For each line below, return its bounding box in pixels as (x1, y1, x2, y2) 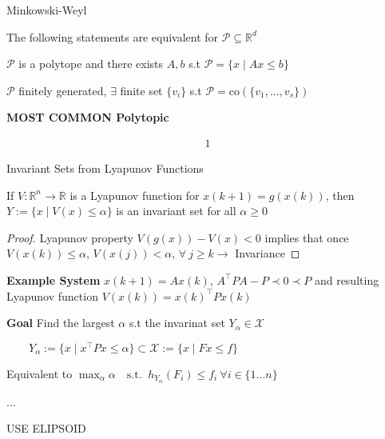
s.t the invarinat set (129, 314, 225, 331)
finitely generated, (18, 82, 107, 98)
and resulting (314, 271, 379, 288)
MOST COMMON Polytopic (6, 109, 169, 126)
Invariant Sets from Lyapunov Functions (6, 160, 204, 176)
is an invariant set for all (116, 202, 236, 219)
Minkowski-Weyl (6, 2, 87, 18)
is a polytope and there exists (18, 55, 164, 72)
